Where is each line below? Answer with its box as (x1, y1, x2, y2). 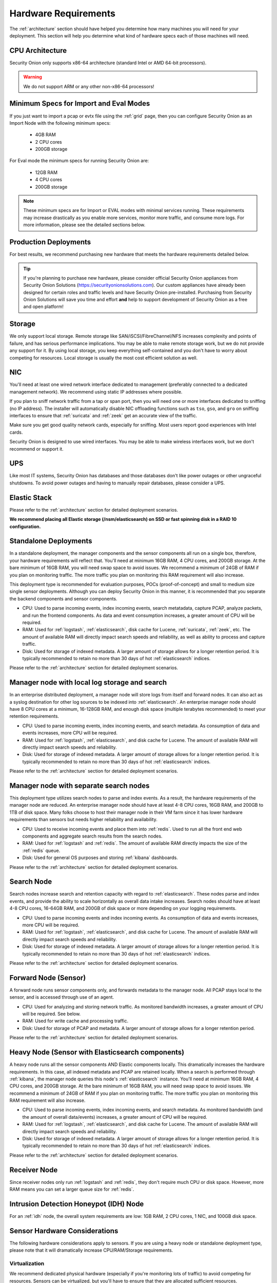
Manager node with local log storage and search (9, 678, 167, 687)
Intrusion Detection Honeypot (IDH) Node (9, 1199, 144, 1208)
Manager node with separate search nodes (9, 781, 150, 790)
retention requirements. (9, 713, 59, 720)
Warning (23, 74, 42, 80)
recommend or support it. (9, 445, 64, 452)
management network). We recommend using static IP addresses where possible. (9, 388, 183, 395)
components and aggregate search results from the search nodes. (22, 833, 163, 839)
